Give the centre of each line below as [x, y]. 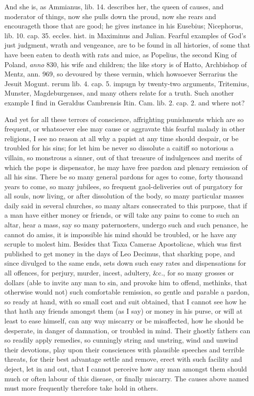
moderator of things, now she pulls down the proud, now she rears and [110, 16]
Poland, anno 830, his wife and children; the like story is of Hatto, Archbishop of [126, 64]
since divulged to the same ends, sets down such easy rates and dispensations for [125, 263]
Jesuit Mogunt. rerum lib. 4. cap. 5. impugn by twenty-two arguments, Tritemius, [127, 83]
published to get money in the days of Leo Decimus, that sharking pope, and [120, 253]
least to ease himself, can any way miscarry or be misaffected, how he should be [124, 321]
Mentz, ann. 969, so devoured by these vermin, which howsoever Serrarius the [121, 74]
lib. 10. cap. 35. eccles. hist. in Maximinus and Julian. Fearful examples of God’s [125, 35]
